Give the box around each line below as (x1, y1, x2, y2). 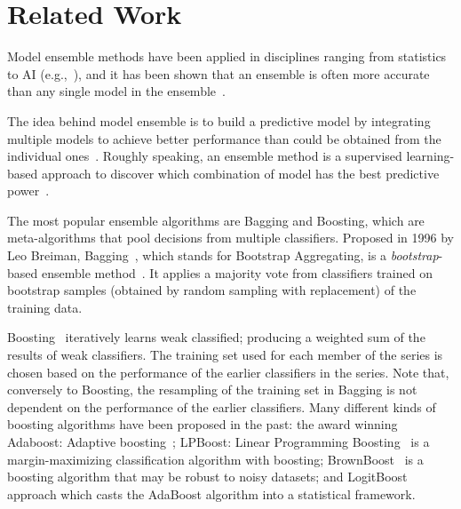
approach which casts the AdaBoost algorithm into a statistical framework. (7, 484, 416, 503)
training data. (7, 298, 83, 316)
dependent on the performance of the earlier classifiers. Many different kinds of (7, 397, 436, 416)
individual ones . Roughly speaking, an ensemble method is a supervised (7, 147, 402, 165)
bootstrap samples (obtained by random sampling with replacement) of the (7, 281, 417, 299)
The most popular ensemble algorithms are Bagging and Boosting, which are (7, 211, 425, 229)
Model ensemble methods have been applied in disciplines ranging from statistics (7, 47, 447, 66)
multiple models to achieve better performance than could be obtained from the (7, 129, 441, 147)
